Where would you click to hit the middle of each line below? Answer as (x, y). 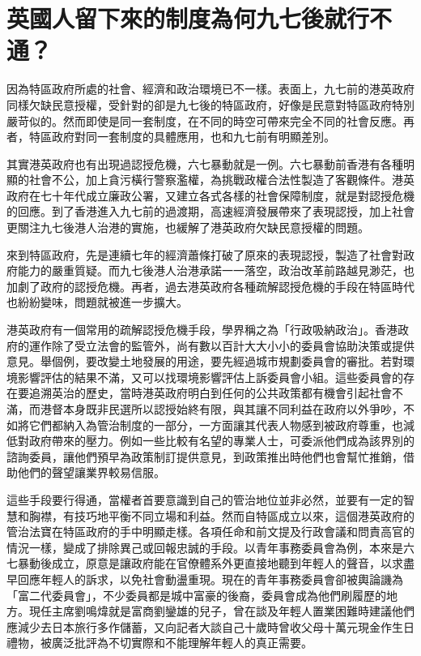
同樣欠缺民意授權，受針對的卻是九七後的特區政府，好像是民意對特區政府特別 (210, 104)
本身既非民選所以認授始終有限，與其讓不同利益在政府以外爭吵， (233, 409)
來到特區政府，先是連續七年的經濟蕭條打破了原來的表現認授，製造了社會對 (205, 254)
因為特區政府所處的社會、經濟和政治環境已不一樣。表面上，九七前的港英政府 (210, 89)
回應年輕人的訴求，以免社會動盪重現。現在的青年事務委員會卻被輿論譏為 (210, 579)
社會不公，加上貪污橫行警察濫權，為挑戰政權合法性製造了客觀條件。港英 (221, 180)
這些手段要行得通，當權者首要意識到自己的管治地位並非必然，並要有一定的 (205, 499)
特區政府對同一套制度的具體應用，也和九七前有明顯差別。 (182, 137)
